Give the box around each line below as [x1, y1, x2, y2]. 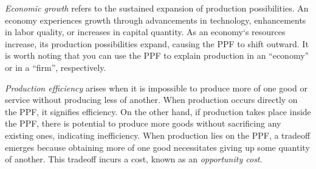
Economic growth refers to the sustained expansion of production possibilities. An [5, 2, 309, 14]
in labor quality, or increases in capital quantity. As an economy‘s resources [5, 25, 286, 38]
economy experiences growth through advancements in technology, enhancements [5, 13, 306, 26]
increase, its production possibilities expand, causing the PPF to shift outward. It [5, 37, 309, 50]
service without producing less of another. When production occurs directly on [5, 93, 298, 106]
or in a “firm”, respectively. [5, 61, 106, 73]
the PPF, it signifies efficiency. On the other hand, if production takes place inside [5, 105, 311, 118]
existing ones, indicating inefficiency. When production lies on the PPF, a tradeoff [5, 128, 311, 141]
